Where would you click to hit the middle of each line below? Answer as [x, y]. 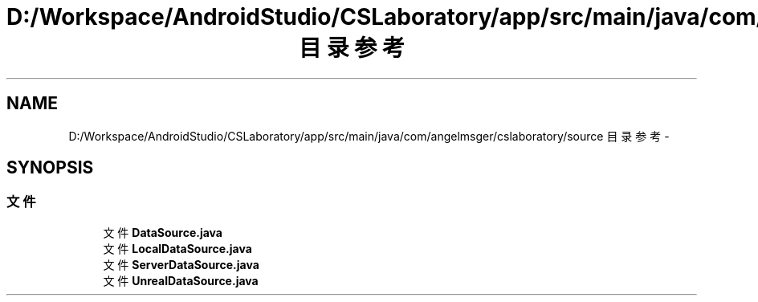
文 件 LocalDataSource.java [177, 248]
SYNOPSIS [50, 168]
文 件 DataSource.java [163, 232]
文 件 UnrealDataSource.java [181, 280]
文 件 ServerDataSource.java [181, 264]
